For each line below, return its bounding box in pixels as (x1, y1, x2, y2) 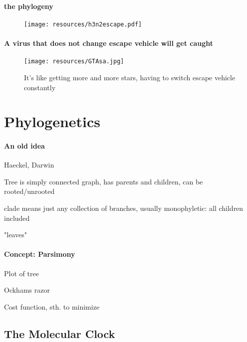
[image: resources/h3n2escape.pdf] (24, 20, 142, 28)
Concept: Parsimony (4, 249, 75, 259)
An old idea (4, 141, 45, 151)
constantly (24, 82, 56, 92)
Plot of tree (4, 268, 39, 278)
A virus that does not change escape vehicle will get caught (4, 38, 214, 48)
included (4, 212, 30, 223)
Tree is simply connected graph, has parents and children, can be (4, 176, 203, 186)
